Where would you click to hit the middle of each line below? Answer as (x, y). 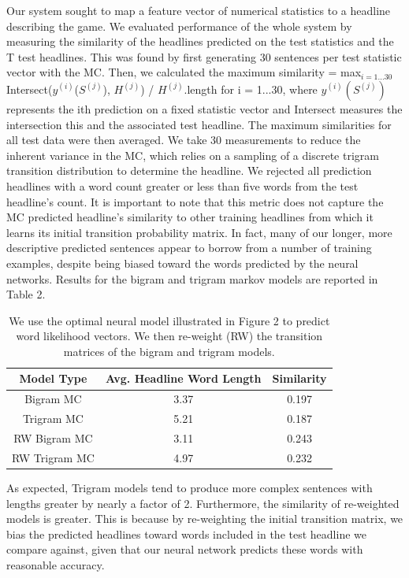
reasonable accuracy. (56, 564)
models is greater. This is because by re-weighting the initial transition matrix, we (205, 519)
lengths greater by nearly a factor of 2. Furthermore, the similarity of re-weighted (203, 503)
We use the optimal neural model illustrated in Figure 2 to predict (169, 320)
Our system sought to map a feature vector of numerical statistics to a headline (199, 10)
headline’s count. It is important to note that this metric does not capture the (195, 201)
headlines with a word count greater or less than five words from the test (182, 185)
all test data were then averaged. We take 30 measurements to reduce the (184, 140)
